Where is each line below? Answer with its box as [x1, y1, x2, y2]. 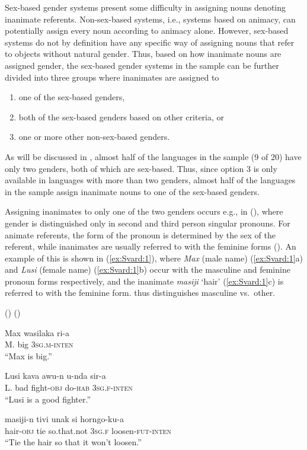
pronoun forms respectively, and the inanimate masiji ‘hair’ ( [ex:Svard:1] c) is [5, 275, 284, 287]
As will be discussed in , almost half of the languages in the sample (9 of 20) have [5, 150, 302, 162]
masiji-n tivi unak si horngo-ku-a [5, 413, 124, 425]
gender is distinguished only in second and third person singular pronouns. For [5, 216, 290, 229]
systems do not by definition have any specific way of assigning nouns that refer [5, 36, 295, 48]
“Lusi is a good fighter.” [5, 392, 91, 405]
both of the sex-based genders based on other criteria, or [18, 110, 225, 123]
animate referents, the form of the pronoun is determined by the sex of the [5, 228, 276, 241]
